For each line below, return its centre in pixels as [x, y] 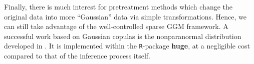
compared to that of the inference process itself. [77, 56]
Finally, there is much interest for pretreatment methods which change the [118, 6]
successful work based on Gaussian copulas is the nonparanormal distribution [123, 36]
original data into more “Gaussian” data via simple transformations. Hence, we [125, 16]
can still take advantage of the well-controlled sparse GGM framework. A [116, 26]
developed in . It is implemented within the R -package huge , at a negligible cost [127, 46]
